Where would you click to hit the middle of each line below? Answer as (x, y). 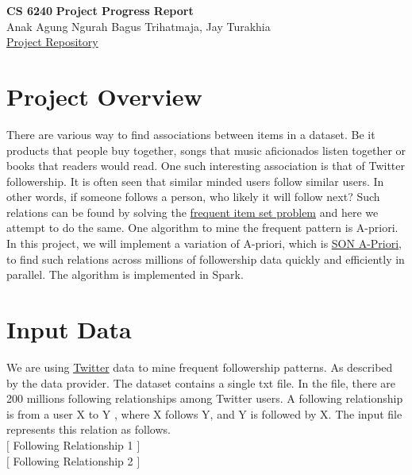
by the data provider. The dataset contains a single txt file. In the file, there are (201, 382)
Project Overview (104, 96)
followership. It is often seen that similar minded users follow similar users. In (195, 181)
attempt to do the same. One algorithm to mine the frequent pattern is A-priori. (202, 228)
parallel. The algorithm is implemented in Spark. (125, 274)
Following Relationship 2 (73, 460)
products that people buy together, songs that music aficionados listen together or (206, 150)
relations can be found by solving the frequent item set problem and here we (193, 212)
